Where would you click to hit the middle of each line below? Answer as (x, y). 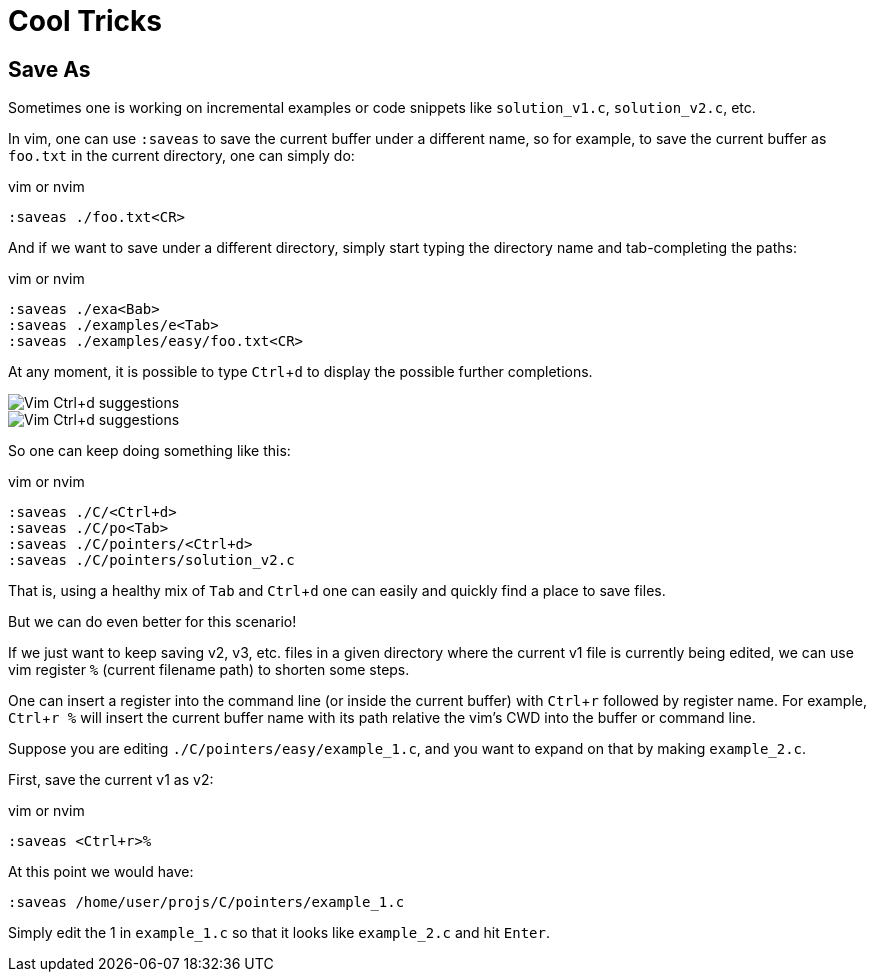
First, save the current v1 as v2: (111, 780)
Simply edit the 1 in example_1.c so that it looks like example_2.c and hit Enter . (279, 933)
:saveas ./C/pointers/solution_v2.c (151, 560)
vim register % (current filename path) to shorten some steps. (209, 670)
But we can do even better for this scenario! (152, 622)
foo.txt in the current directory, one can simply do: (181, 156)
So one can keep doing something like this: (149, 451)
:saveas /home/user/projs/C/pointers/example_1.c (206, 902)
